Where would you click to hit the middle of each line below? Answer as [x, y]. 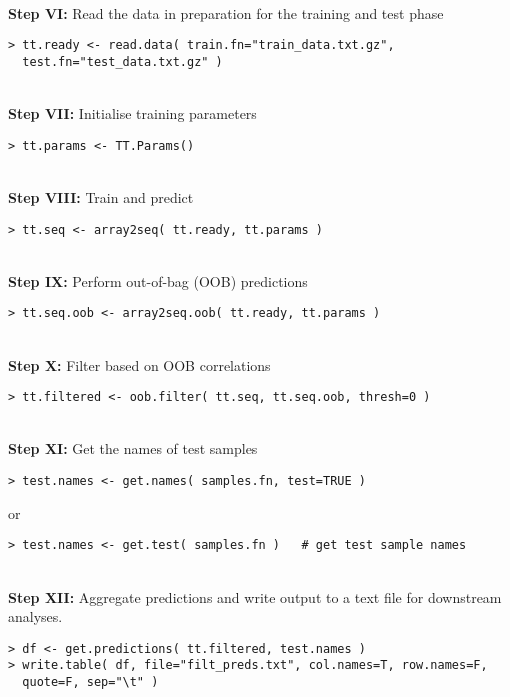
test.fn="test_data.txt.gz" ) [122, 61]
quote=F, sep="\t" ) [90, 682]
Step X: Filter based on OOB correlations [139, 364]
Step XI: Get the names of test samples [133, 448]
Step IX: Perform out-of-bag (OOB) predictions [158, 280]
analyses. [35, 616]
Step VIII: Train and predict [101, 196]
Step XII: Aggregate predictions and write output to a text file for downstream [255, 596]
